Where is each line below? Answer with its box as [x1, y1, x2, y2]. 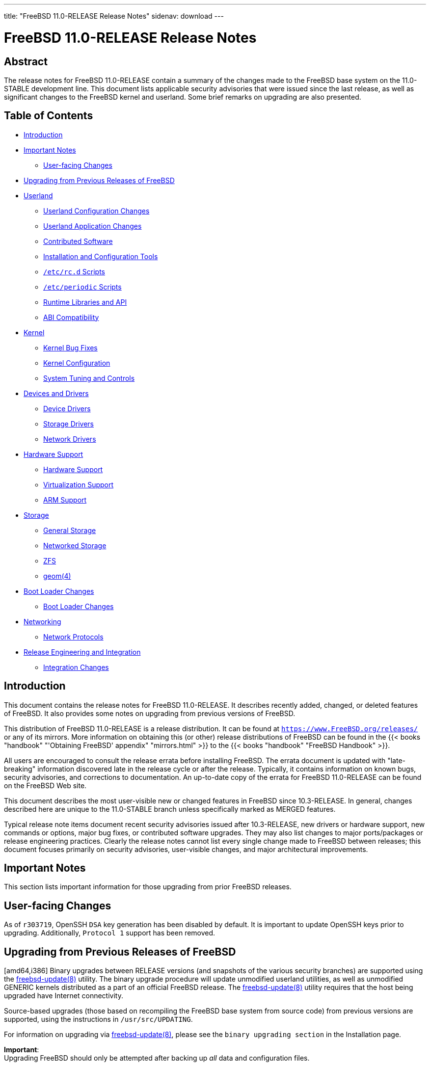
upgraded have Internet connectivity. [4, 991, 123, 1000]
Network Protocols [43, 632, 104, 641]
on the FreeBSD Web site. [4, 781, 87, 790]
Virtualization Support [43, 480, 114, 489]
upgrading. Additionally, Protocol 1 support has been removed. [4, 929, 215, 937]
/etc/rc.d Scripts [43, 267, 105, 276]
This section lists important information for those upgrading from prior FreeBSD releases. [4, 882, 292, 891]
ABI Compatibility [43, 313, 99, 321]
